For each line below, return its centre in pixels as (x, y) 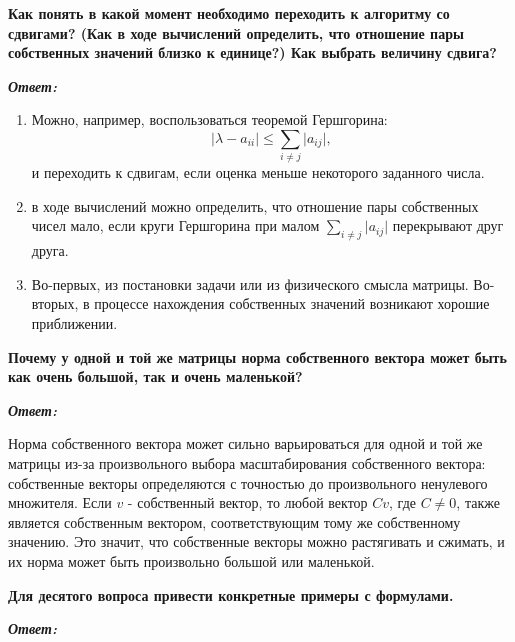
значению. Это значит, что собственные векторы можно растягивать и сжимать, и (256, 541)
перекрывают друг (448, 225)
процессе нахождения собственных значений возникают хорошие (292, 303)
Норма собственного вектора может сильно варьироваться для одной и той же (245, 443)
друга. (50, 250)
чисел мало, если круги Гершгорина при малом (175, 225)
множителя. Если (60, 502)
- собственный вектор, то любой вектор (247, 502)
